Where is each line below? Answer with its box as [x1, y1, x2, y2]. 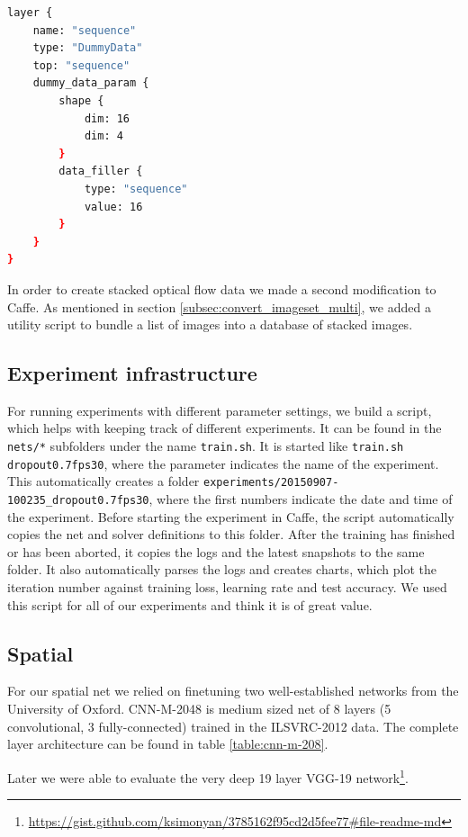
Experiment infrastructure [7, 359, 257, 387]
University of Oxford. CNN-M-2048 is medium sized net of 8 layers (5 [7, 699, 391, 718]
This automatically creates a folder [7, 472, 200, 490]
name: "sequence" [32, 23, 137, 37]
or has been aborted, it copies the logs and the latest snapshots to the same [7, 542, 425, 561]
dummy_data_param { [32, 76, 149, 90]
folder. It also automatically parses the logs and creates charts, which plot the [7, 560, 436, 579]
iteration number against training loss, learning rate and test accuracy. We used [7, 578, 447, 597]
